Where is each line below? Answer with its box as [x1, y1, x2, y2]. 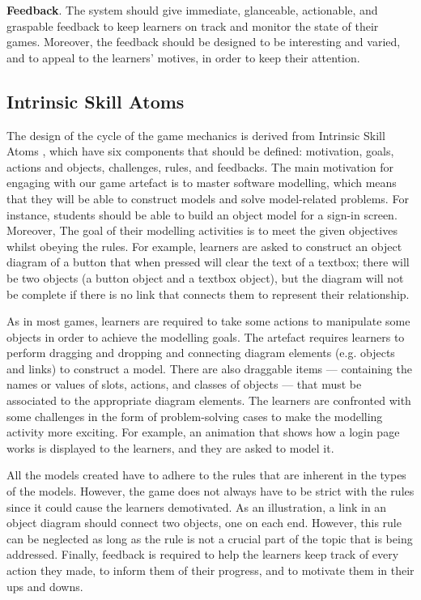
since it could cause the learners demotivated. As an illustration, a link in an [6, 498, 387, 515]
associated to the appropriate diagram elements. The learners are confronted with [6, 392, 411, 409]
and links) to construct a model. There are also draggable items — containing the [6, 360, 412, 377]
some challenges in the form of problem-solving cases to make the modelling [6, 407, 383, 424]
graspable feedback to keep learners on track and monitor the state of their [6, 17, 379, 34]
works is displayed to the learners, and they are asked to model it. [6, 439, 334, 456]
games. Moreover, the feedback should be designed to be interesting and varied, [6, 33, 401, 50]
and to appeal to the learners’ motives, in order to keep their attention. [6, 49, 360, 66]
